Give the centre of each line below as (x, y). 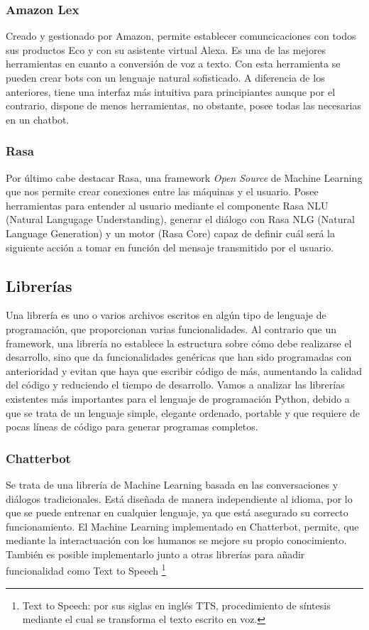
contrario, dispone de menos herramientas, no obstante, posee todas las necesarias (183, 105)
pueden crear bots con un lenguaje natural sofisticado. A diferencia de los (165, 77)
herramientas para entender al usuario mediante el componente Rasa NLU (167, 205)
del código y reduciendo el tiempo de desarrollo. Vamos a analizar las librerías (175, 385)
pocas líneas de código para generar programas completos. (132, 427)
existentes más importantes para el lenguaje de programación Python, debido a (178, 398)
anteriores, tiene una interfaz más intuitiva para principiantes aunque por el (171, 91)
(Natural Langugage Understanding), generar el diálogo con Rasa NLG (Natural (180, 219)
